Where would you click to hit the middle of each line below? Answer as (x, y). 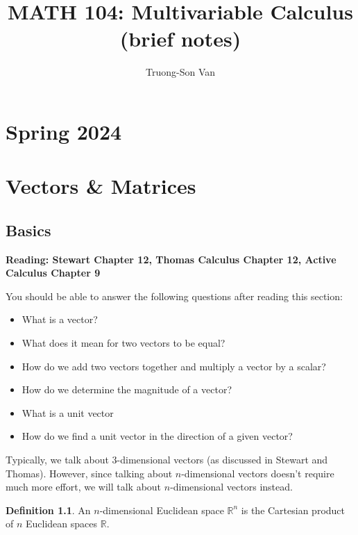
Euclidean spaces (62, 524)
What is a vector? (60, 319)
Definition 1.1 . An (48, 510)
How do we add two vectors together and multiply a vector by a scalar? (174, 366)
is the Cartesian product (293, 510)
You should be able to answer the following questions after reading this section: (174, 296)
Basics (28, 230)
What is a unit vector (68, 412)
